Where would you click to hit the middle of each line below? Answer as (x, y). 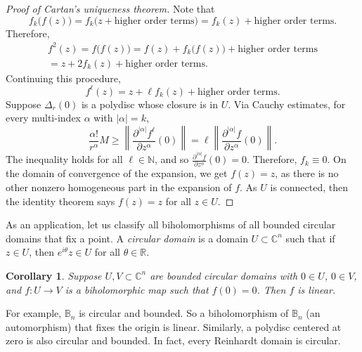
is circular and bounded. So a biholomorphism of (184, 313)
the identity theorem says (60, 201)
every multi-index (43, 118)
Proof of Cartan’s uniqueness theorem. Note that (110, 8)
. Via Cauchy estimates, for (287, 104)
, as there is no (307, 173)
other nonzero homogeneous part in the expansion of (119, 187)
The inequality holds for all (64, 159)
